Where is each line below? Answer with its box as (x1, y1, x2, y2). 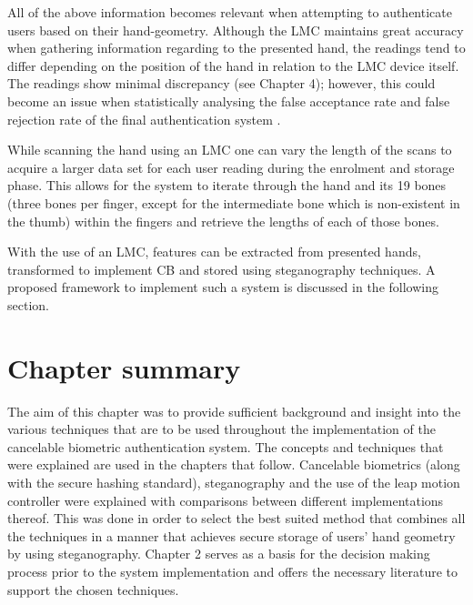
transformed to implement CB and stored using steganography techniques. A (7, 259, 436, 278)
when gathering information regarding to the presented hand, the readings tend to (7, 38, 466, 57)
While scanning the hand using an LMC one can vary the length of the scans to (7, 140, 452, 159)
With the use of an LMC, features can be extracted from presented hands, (7, 242, 421, 261)
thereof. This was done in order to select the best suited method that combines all (7, 509, 466, 528)
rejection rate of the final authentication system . (7, 109, 281, 128)
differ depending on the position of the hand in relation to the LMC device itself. (7, 55, 459, 75)
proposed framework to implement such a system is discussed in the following (7, 277, 438, 297)
